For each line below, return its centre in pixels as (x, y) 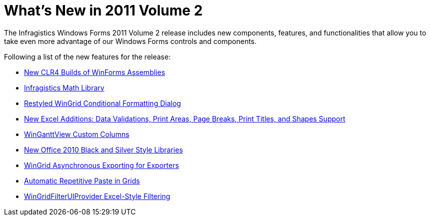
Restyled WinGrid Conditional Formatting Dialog (102, 103)
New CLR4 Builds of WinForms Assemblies (95, 72)
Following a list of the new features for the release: (87, 56)
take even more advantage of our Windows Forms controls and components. (130, 41)
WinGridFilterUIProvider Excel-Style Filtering (97, 196)
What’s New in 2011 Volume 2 (103, 10)
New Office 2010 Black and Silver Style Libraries (103, 149)
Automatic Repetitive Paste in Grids (82, 180)
